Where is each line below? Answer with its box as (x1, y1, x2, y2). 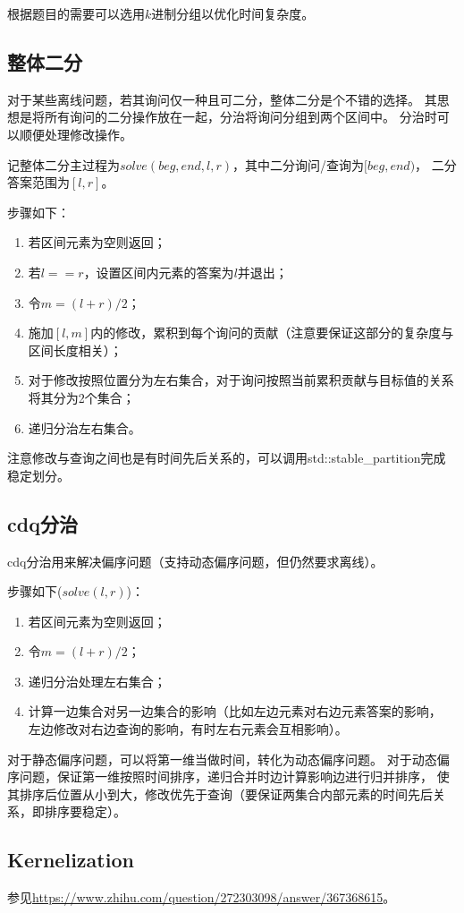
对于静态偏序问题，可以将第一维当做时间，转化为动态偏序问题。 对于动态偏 (7, 749, 450, 768)
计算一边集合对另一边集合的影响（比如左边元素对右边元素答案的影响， (28, 702, 442, 721)
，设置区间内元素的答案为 (83, 262, 234, 281)
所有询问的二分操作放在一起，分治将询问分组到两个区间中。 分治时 (44, 107, 437, 126)
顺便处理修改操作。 (19, 124, 132, 143)
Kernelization (7, 846, 134, 874)
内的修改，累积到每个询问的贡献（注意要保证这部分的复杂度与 (90, 323, 454, 342)
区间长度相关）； (28, 340, 122, 359)
